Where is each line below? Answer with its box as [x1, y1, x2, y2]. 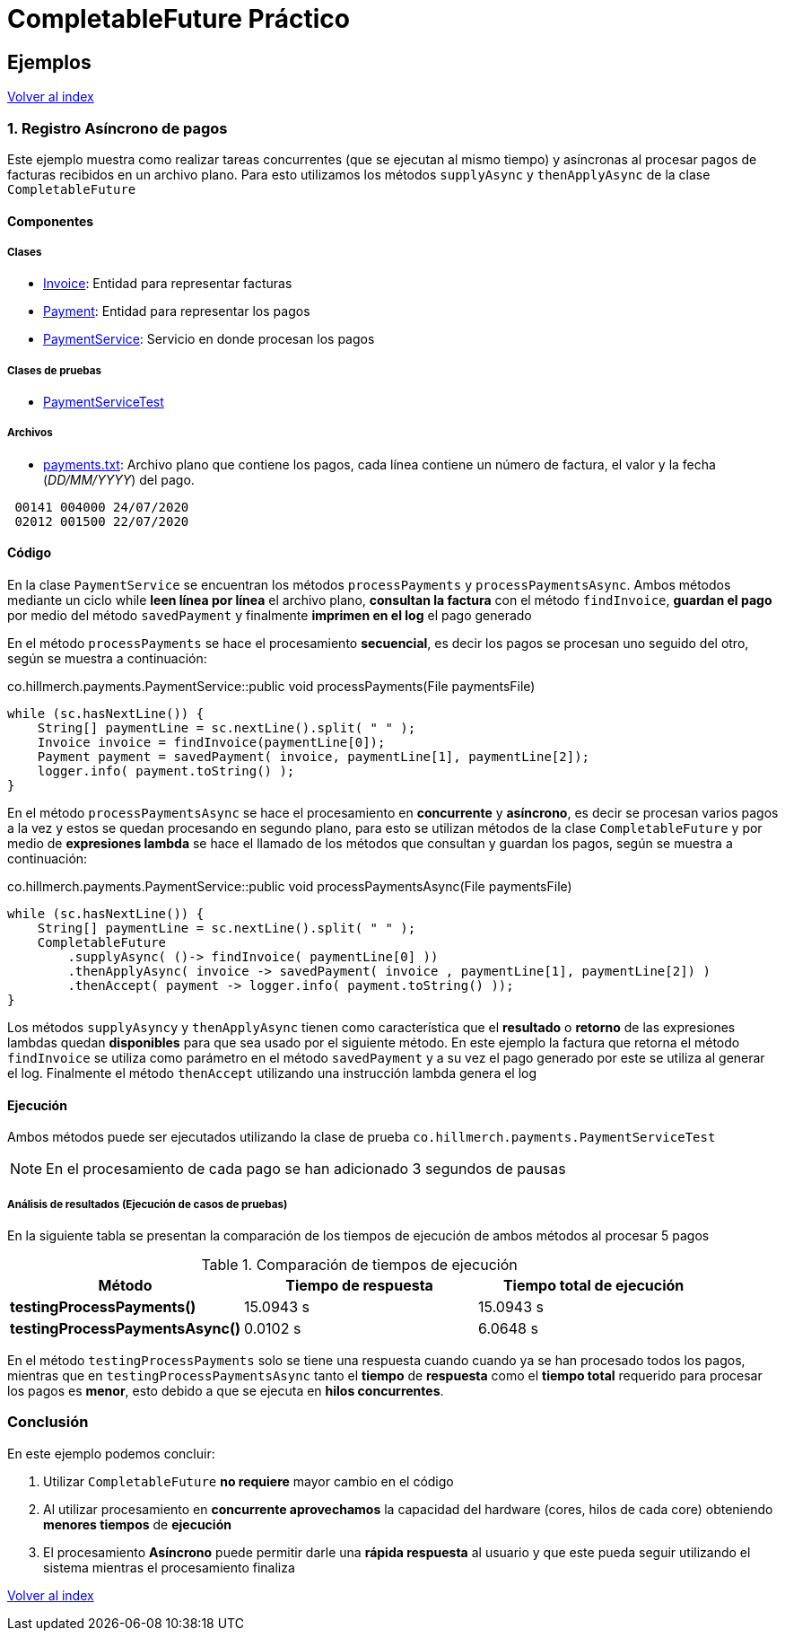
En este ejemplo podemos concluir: [7, 1445, 215, 1461]
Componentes [7, 213, 94, 229]
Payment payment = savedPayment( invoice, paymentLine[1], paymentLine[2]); [37, 749, 590, 765]
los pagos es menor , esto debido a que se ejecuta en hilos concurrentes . [7, 1383, 444, 1399]
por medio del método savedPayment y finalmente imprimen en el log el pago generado [7, 608, 532, 624]
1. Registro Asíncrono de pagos [7, 118, 228, 137]
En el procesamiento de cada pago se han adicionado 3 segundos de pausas [46, 1160, 566, 1178]
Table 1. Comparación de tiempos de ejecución [201, 1256, 518, 1274]
